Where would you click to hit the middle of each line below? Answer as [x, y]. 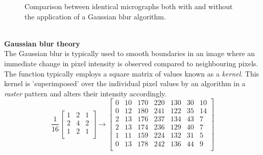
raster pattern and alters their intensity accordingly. [86, 93]
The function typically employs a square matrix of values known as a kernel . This [132, 73]
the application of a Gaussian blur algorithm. [95, 16]
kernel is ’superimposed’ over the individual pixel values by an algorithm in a [125, 83]
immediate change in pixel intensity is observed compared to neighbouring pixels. [131, 63]
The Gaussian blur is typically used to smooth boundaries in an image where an [130, 53]
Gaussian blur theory [42, 43]
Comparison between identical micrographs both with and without [129, 6]
